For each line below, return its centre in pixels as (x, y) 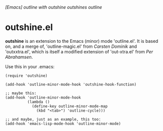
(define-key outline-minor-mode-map (70, 106)
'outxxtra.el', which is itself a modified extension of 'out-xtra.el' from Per (79, 51)
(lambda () (39, 102)
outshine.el (29, 27)
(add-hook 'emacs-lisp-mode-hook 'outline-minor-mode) (63, 124)
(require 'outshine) (27, 76)
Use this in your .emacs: (30, 66)
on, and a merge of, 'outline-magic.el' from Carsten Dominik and (71, 46)
